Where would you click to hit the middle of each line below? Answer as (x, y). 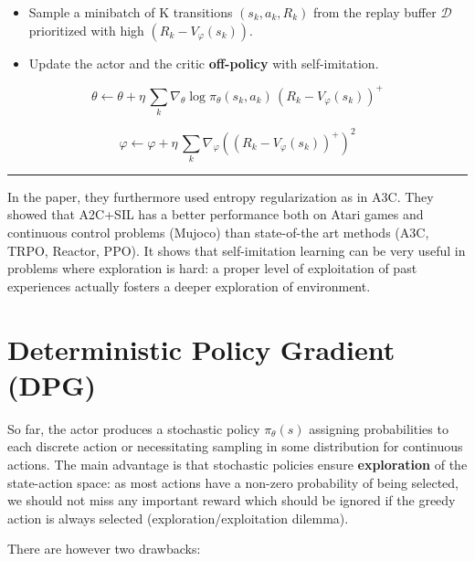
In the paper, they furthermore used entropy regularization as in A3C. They (221, 196)
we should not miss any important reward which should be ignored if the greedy (232, 500)
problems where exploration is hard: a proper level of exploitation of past (212, 268)
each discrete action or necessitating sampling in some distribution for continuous (235, 446)
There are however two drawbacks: (104, 549)
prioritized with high (86, 30)
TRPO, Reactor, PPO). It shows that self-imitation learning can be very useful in (237, 250)
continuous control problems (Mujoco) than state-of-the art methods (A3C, (218, 233)
